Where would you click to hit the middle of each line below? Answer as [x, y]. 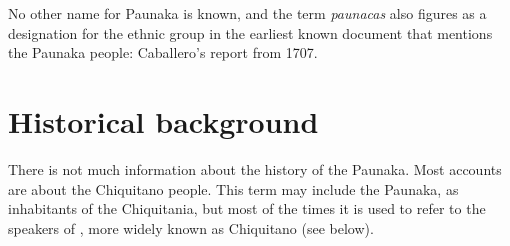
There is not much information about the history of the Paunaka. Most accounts [255, 168]
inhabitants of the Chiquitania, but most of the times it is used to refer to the [247, 208]
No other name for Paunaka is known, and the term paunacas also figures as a [247, 13]
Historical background [163, 120]
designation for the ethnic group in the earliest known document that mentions [250, 32]
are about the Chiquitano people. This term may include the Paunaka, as [233, 188]
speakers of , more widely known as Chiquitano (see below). [191, 227]
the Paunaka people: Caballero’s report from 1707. [163, 52]
